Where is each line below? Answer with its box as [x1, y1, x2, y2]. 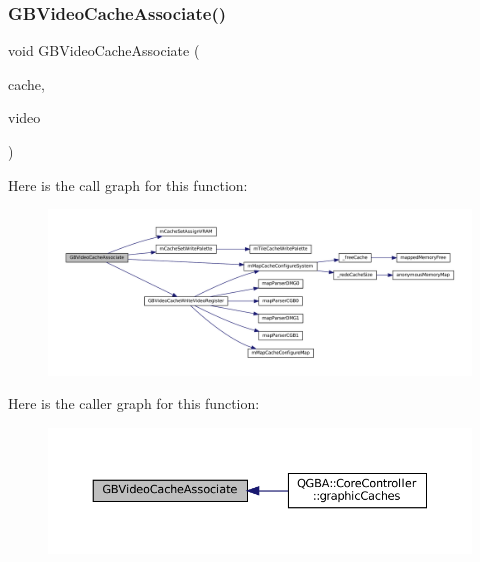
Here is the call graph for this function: [8, 174, 248, 195]
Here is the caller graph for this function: [8, 393, 260, 414]
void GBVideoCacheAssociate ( [8, 40, 200, 61]
